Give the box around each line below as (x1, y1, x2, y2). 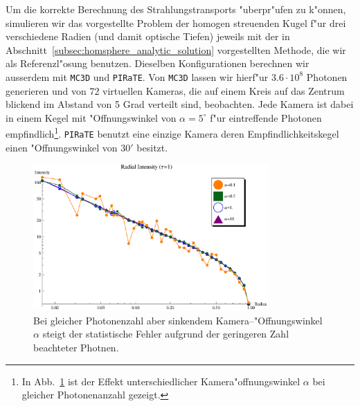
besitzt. (136, 140, 168, 154)
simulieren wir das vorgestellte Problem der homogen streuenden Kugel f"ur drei (6, 15, 346, 30)
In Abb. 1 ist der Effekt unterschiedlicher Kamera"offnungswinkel (21, 373, 300, 388)
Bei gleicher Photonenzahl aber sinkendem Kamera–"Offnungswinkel (33, 313, 323, 327)
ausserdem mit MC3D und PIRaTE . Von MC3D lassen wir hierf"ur (6, 69, 269, 84)
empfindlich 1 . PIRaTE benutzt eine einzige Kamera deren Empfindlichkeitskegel (6, 124, 339, 141)
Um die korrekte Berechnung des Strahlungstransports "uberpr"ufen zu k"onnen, (6, 2, 346, 16)
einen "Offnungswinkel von (6, 140, 118, 154)
